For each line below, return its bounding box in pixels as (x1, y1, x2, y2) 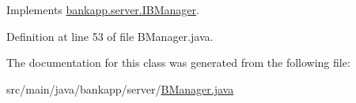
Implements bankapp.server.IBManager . (6, 2, 199, 17)
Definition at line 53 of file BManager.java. (6, 28, 214, 44)
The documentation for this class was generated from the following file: (6, 54, 350, 71)
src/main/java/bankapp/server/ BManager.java (6, 80, 234, 97)
